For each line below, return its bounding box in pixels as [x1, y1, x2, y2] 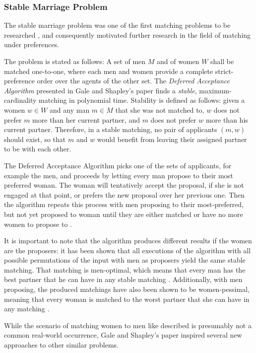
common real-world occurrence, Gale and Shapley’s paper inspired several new [4, 330, 242, 340]
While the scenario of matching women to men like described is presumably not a [4, 320, 252, 330]
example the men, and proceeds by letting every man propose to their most [4, 170, 233, 180]
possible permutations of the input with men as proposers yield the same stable [4, 255, 246, 265]
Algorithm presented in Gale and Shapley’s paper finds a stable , [4, 85, 197, 95]
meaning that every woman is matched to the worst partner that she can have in [4, 293, 250, 304]
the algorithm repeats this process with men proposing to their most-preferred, [4, 199, 244, 210]
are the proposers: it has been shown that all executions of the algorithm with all [4, 245, 251, 255]
